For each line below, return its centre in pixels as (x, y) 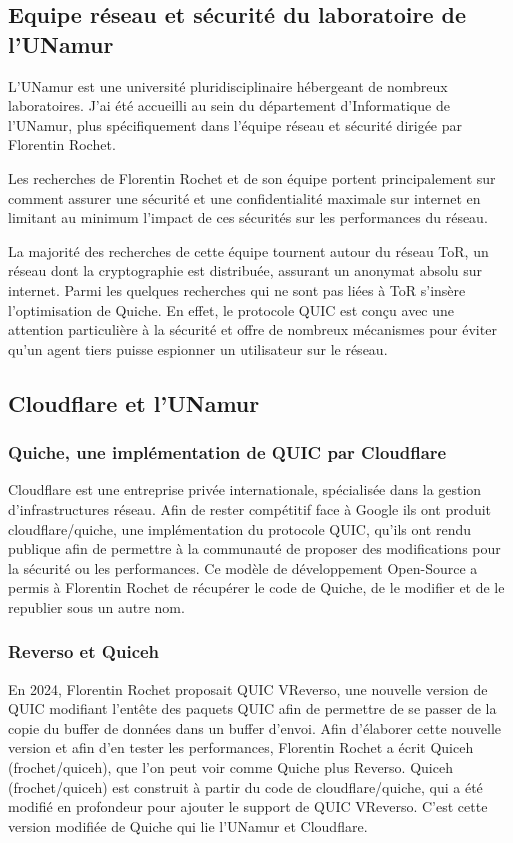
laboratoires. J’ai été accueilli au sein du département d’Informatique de (229, 105)
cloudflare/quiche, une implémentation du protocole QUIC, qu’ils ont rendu (240, 528)
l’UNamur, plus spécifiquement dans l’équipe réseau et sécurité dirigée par (235, 124)
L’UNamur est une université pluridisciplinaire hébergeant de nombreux (228, 85)
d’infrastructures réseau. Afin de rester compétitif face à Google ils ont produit (249, 508)
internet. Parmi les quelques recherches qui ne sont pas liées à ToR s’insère (237, 289)
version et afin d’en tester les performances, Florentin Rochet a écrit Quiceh (241, 747)
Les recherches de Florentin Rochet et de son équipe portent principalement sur (252, 177)
